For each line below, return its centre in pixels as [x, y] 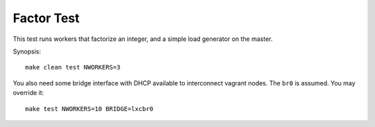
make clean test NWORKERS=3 [73, 67]
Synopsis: [27, 51]
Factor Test [46, 18]
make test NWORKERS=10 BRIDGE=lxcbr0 [90, 109]
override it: [28, 93]
